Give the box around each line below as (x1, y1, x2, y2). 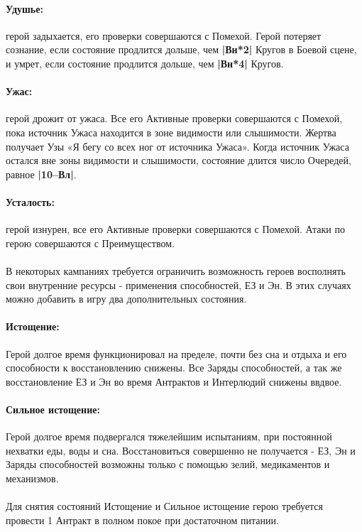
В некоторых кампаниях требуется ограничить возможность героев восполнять (6, 263, 346, 278)
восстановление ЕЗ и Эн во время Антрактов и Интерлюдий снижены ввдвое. (6, 374, 342, 389)
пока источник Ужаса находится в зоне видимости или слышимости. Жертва (6, 124, 336, 139)
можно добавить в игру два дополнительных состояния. (6, 291, 247, 306)
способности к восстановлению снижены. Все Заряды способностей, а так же (6, 360, 342, 375)
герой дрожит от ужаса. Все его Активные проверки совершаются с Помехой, (6, 111, 343, 126)
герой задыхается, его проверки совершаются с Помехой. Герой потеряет (6, 28, 322, 43)
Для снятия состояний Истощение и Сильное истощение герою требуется (6, 499, 323, 514)
